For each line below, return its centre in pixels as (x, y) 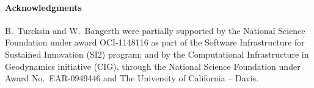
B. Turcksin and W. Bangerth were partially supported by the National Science (155, 30)
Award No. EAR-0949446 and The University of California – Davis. (132, 78)
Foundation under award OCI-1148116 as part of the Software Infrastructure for (155, 42)
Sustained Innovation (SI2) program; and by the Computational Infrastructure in (157, 54)
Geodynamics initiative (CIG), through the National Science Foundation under (153, 66)
